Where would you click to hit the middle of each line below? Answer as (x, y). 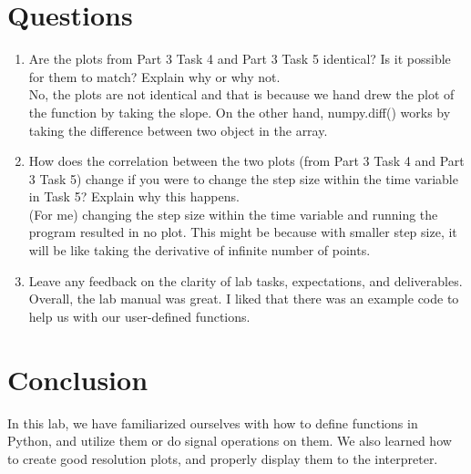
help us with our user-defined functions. (139, 316)
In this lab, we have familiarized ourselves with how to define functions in (213, 422)
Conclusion (78, 379)
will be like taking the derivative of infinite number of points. (200, 250)
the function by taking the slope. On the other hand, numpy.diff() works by (240, 112)
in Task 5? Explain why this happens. (134, 196)
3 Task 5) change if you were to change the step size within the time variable (243, 178)
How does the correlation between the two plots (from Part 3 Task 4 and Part (246, 161)
